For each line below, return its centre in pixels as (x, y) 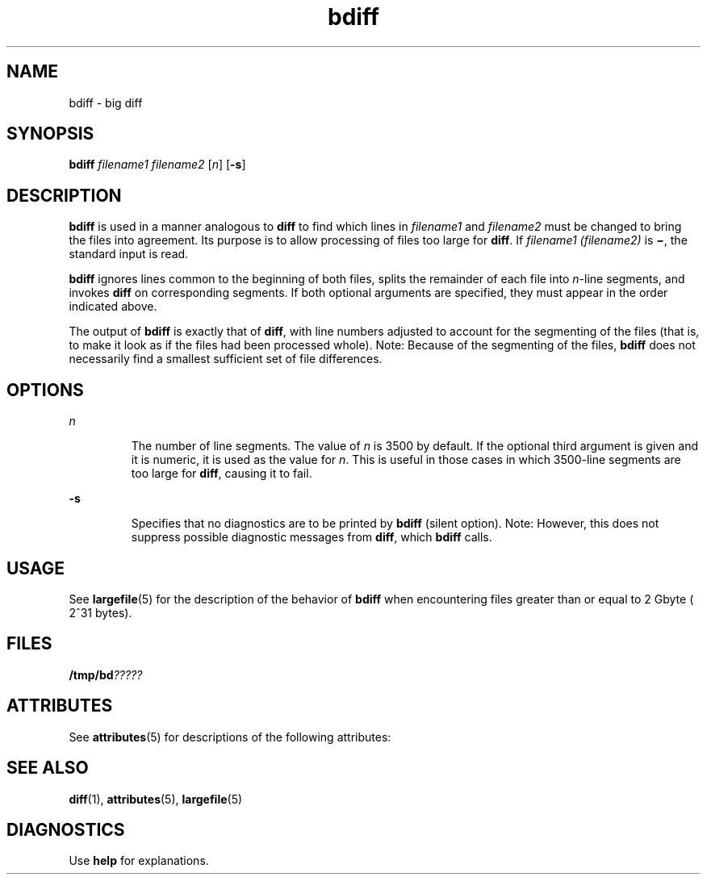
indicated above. (113, 307)
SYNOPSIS (50, 134)
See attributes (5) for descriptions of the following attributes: (230, 737)
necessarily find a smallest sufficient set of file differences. (226, 359)
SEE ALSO (48, 768)
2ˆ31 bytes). (100, 612)
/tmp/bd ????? (106, 674)
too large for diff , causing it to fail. (222, 474)
